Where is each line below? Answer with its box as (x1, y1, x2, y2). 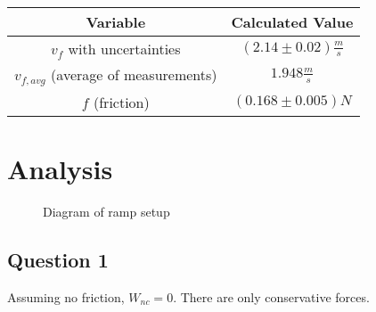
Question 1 (7, 246, 109, 274)
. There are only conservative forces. (173, 287, 370, 306)
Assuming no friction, (7, 287, 125, 306)
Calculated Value (231, 12, 354, 32)
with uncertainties (68, 38, 181, 59)
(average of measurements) (51, 64, 217, 85)
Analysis (7, 151, 113, 187)
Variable (86, 12, 146, 32)
